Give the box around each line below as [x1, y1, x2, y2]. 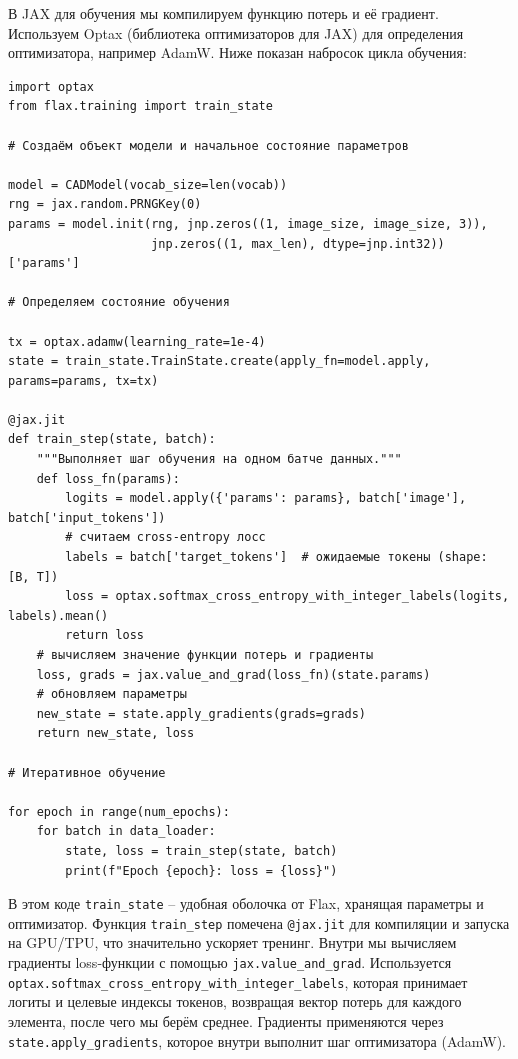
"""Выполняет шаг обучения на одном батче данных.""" [36, 452, 402, 467]
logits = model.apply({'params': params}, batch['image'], [65, 491, 467, 506]
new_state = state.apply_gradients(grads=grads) [36, 706, 366, 721]
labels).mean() [8, 608, 109, 623]
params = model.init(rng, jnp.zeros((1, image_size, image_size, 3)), [8, 216, 488, 231]
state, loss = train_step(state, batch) [65, 843, 338, 858]
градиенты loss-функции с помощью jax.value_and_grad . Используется [8, 952, 452, 973]
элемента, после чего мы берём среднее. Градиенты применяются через [8, 1010, 444, 1031]
